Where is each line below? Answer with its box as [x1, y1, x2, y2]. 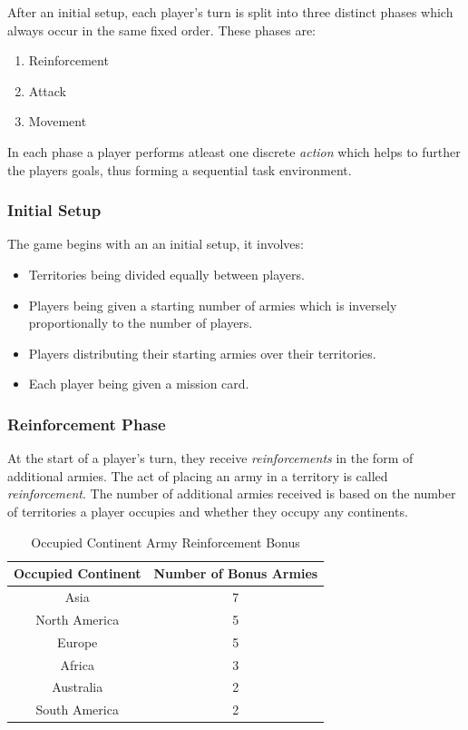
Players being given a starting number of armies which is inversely [28, 295, 397, 314]
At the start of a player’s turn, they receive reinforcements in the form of [7, 449, 414, 468]
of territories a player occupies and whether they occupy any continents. [7, 501, 408, 520]
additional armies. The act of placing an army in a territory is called [7, 466, 388, 485]
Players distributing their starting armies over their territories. [28, 343, 376, 362]
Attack [28, 81, 67, 100]
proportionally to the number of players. [28, 313, 253, 332]
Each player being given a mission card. [28, 374, 249, 393]
